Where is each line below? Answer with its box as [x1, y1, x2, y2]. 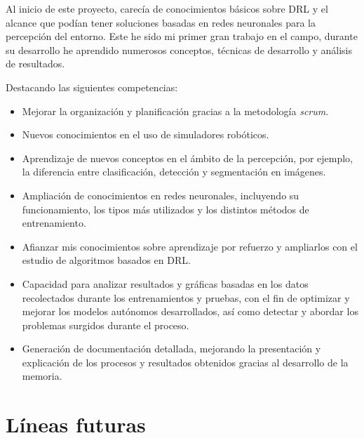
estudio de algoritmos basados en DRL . [22, 253, 191, 267]
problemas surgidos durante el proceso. [22, 317, 189, 332]
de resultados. [6, 56, 65, 71]
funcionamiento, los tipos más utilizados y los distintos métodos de [22, 201, 309, 216]
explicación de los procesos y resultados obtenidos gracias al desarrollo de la [22, 354, 349, 369]
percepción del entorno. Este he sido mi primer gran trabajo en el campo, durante [6, 29, 358, 44]
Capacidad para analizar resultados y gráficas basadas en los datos [22, 276, 309, 291]
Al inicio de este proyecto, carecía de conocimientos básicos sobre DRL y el [6, 1, 328, 15]
